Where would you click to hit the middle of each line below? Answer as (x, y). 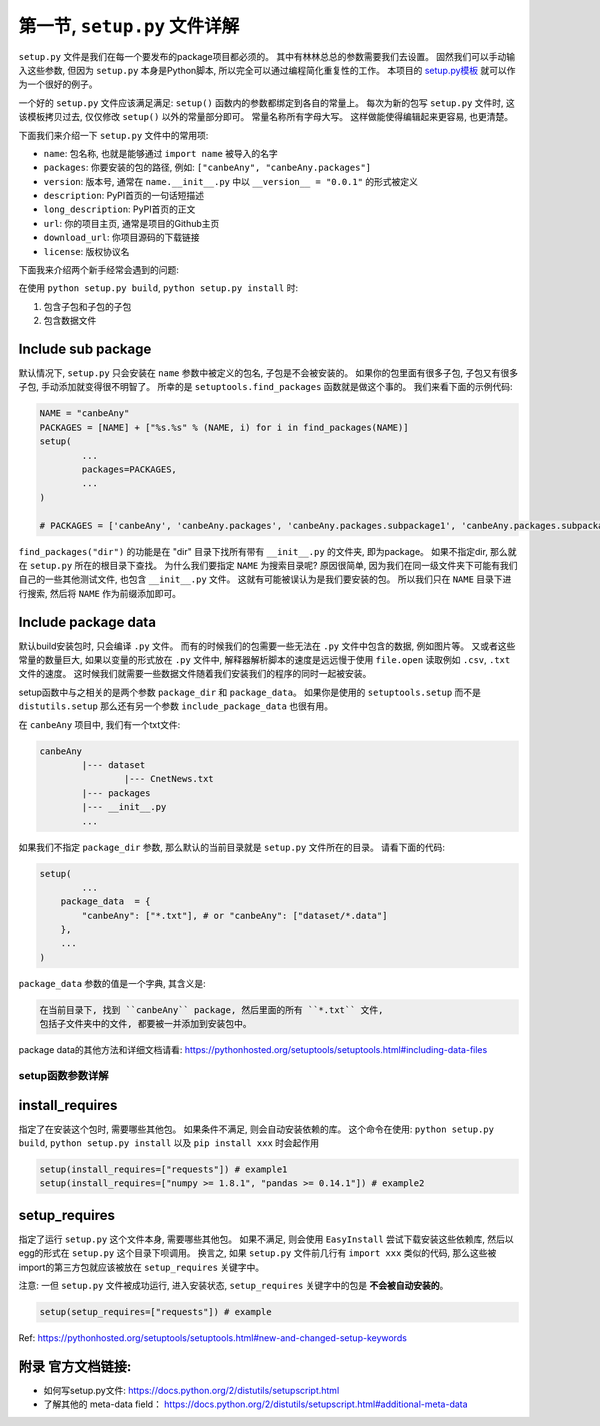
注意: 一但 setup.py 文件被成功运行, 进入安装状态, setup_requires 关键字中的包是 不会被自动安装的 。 (233, 1286)
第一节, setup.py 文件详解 (129, 26)
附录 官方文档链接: (75, 1366)
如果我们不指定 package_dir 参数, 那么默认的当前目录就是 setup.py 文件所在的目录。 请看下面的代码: (231, 847)
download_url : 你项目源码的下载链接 (121, 237)
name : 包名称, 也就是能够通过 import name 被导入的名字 (161, 153)
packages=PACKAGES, (129, 469)
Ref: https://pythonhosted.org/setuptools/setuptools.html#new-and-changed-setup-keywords (212, 1338)
